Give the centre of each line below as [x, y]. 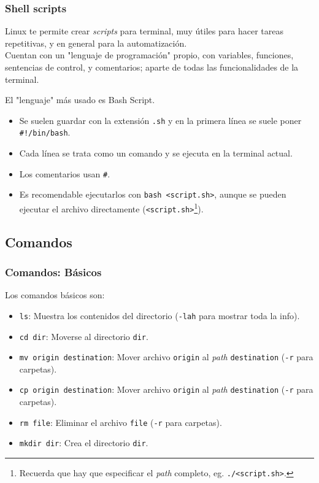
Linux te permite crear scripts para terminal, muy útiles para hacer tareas [144, 31]
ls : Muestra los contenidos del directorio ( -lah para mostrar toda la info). [159, 315]
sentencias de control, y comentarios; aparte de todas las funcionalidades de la [152, 67]
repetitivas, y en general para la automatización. [96, 43]
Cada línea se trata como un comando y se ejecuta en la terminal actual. [156, 153]
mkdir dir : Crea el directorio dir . [84, 443]
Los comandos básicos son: [55, 295]
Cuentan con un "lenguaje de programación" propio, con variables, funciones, [149, 55]
